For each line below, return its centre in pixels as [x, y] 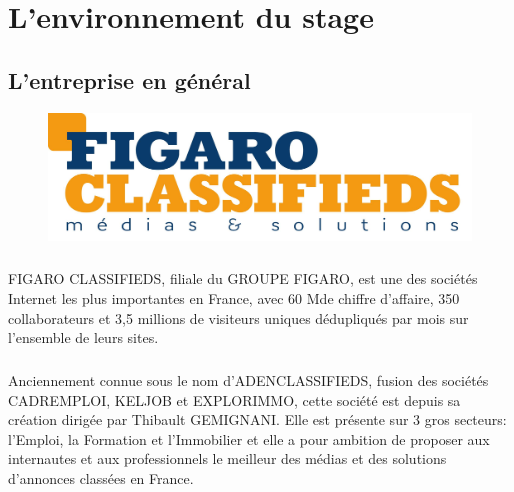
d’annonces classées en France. [101, 478]
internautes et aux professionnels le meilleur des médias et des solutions [227, 458]
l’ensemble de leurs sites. [83, 337]
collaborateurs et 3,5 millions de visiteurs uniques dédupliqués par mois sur [238, 317]
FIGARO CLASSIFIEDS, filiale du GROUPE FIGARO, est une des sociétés [243, 278]
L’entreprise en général [129, 79]
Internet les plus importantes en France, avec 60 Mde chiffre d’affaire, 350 [234, 297]
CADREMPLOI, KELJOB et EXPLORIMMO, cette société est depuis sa [234, 399]
